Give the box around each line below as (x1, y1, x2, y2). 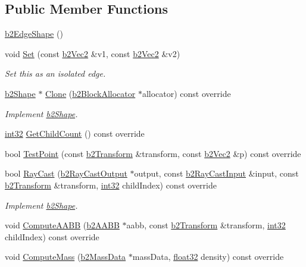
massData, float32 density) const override (132, 250, 284, 263)
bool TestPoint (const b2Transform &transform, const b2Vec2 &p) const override (5, 147, 301, 159)
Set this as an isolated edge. (5, 67, 106, 80)
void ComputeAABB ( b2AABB (5, 219, 120, 231)
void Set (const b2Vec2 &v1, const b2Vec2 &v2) (5, 47, 180, 59)
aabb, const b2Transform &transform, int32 (126, 219, 286, 231)
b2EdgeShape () (5, 27, 63, 40)
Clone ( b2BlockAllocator (45, 87, 136, 99)
